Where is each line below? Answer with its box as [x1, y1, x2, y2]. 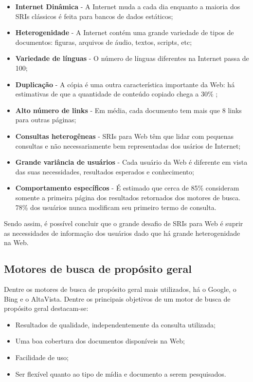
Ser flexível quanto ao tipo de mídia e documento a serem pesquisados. [15, 368, 226, 379]
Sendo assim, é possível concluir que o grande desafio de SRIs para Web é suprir [4, 218, 243, 229]
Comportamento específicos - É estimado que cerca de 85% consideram [15, 183, 239, 193]
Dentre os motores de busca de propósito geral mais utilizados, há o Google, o [4, 284, 236, 294]
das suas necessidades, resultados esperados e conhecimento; [15, 166, 194, 176]
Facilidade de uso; [15, 352, 69, 363]
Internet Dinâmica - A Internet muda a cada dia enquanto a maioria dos [15, 1, 240, 11]
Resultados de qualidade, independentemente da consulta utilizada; [15, 319, 216, 329]
